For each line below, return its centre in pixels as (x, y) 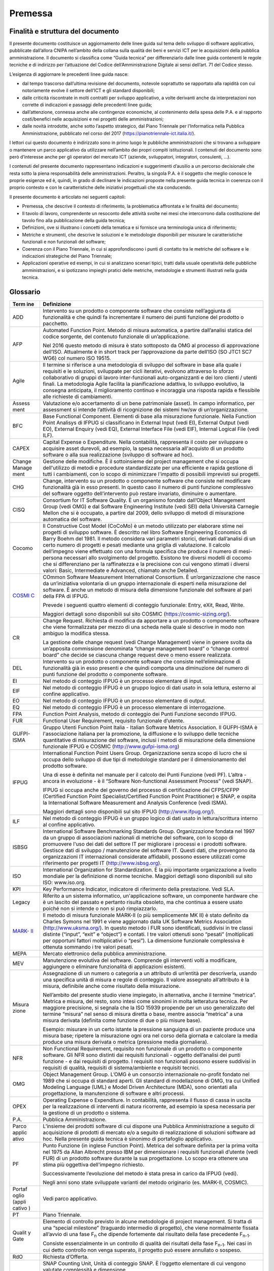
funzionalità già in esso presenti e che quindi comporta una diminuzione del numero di (146, 668)
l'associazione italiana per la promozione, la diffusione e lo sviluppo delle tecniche (141, 734)
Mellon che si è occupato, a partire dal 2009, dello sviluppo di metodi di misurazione (144, 513)
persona (53, 558)
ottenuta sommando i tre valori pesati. (88, 947)
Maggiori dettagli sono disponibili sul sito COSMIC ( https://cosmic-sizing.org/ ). (137, 614)
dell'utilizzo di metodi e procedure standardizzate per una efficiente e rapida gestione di (148, 468)
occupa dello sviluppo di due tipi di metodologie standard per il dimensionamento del (144, 760)
